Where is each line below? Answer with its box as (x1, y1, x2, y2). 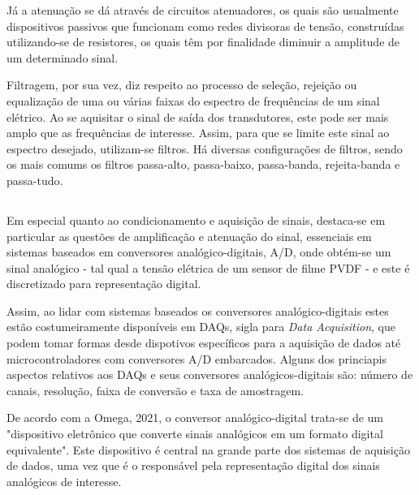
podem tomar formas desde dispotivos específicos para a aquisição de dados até (6, 334, 401, 351)
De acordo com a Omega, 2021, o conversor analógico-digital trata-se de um (6, 409, 384, 426)
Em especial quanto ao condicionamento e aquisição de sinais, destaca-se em (6, 211, 386, 228)
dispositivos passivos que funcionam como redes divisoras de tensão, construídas (6, 17, 404, 34)
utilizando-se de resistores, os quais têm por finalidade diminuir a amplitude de (6, 33, 400, 50)
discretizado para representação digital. (6, 275, 201, 292)
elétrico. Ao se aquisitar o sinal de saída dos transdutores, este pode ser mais (6, 108, 389, 125)
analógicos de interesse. (6, 472, 122, 489)
